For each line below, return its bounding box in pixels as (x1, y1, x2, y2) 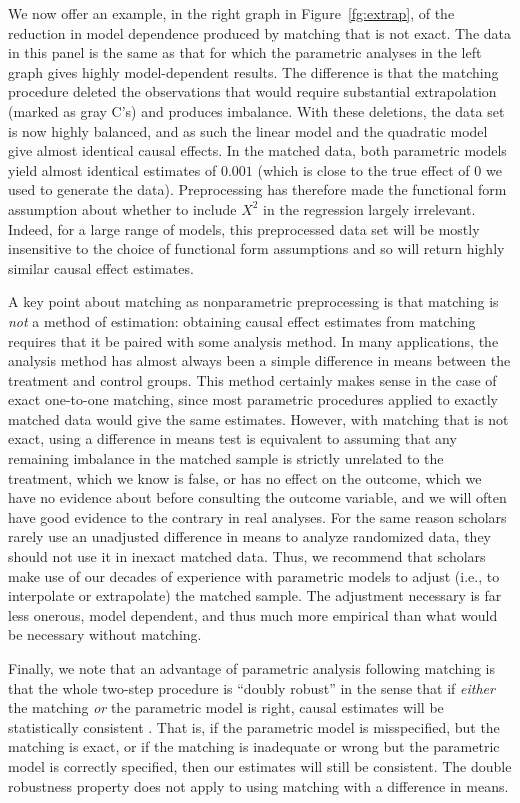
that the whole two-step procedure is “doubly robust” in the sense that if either (8, 677, 495, 698)
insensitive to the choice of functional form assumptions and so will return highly (8, 238, 505, 259)
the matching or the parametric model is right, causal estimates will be (8, 697, 444, 718)
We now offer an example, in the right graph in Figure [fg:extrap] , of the (8, 3, 455, 23)
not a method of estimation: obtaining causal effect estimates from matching (8, 310, 476, 331)
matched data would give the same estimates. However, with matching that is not (8, 408, 509, 429)
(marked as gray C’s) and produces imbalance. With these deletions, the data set (8, 100, 505, 121)
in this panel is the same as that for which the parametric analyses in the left (8, 42, 482, 63)
